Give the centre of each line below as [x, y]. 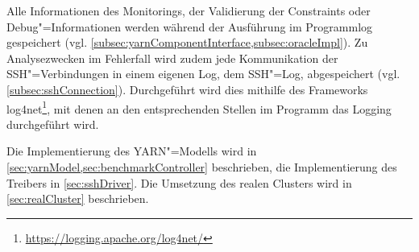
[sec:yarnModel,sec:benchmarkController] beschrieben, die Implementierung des [202, 167]
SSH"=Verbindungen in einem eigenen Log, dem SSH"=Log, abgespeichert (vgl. [203, 74]
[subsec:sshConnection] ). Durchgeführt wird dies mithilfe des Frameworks [187, 89]
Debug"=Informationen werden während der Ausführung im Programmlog [190, 26]
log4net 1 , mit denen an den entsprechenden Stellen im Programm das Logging [199, 107]
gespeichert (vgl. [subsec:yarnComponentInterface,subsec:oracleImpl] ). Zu [187, 42]
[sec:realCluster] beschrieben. [78, 198]
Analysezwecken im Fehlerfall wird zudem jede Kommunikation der [172, 58]
